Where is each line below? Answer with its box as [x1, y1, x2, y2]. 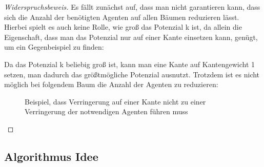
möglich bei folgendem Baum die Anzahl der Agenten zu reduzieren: [4, 79, 218, 90]
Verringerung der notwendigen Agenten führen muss [25, 106, 188, 117]
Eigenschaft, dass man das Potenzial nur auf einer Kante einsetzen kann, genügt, [4, 31, 258, 42]
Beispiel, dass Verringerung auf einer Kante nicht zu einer [25, 96, 206, 107]
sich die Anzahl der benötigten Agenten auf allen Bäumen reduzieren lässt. [4, 11, 239, 22]
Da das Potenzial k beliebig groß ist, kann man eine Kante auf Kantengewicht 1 [4, 58, 255, 69]
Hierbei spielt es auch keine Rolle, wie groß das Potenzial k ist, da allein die [4, 22, 242, 32]
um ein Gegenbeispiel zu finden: [4, 41, 104, 52]
